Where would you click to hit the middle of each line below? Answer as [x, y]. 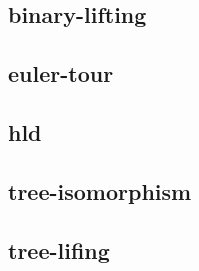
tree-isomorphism [100, 190]
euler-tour [61, 73]
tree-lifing [59, 249]
